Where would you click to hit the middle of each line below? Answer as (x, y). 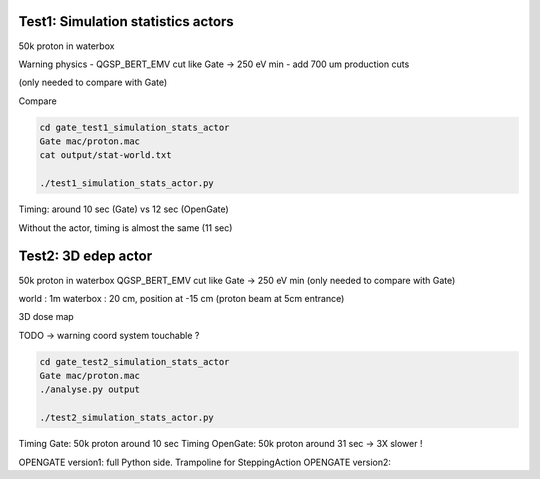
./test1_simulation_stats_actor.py (126, 183)
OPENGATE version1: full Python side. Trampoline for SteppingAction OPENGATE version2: (205, 462)
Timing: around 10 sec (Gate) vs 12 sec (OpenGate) (123, 209)
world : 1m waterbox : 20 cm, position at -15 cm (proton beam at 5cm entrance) (181, 298)
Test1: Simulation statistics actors (126, 21)
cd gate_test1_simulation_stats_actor (134, 127)
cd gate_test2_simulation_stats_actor (134, 361)
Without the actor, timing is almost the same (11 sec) (125, 227)
